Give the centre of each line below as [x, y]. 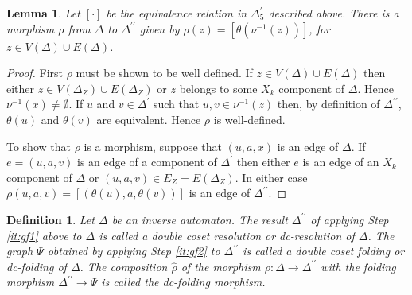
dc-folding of [37, 266]
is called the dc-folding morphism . [183, 282]
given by [159, 28]
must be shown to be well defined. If [164, 73]
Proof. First [35, 73]
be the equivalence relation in [177, 13]
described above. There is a [334, 13]
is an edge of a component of [147, 162]
